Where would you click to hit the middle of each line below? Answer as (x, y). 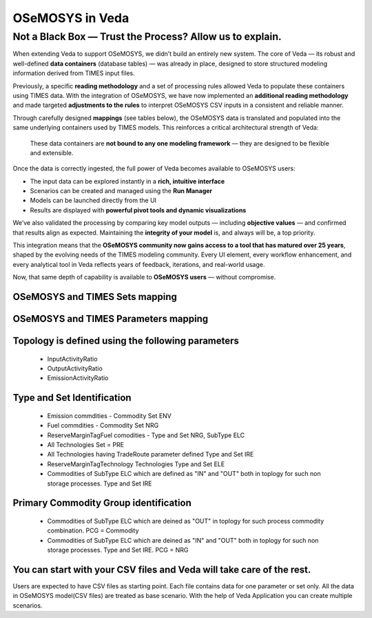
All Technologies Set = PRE (85, 445)
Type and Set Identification (72, 398)
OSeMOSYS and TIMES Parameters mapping (111, 319)
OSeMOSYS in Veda (71, 18)
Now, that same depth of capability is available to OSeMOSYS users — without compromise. (144, 277)
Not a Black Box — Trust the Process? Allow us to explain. (147, 37)
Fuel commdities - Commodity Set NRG (103, 426)
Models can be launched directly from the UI (93, 201)
